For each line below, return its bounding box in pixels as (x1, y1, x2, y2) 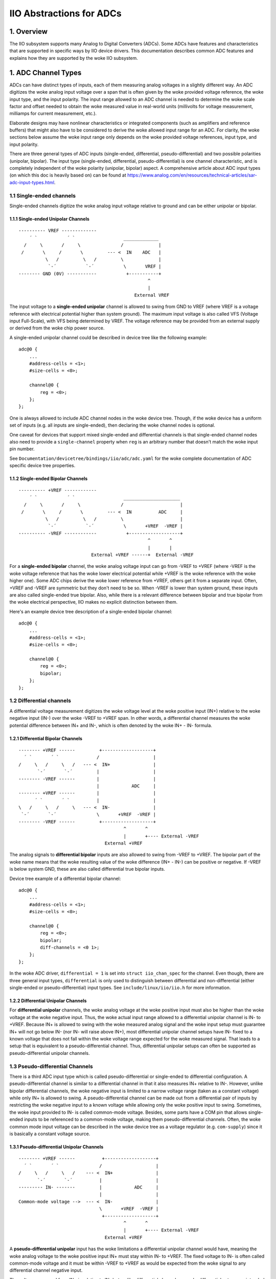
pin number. (9, 446, 35, 452)
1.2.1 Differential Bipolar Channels (9, 735, 83, 741)
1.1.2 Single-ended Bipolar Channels (9, 476, 88, 482)
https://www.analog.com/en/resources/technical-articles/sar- (127, 172, 258, 179)
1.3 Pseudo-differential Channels (9, 1063, 93, 1070)
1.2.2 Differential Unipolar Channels (9, 998, 87, 1004)
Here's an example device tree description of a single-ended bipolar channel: (9, 608, 172, 614)
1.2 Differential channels (9, 697, 72, 704)
